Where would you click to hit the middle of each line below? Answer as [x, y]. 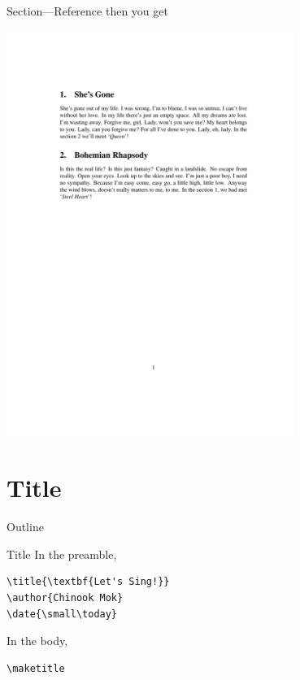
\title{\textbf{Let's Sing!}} [88, 582]
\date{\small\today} [62, 614]
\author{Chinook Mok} [65, 598]
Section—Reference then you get [87, 11]
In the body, [37, 641]
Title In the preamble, [62, 554]
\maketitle [36, 668]
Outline [25, 527]
